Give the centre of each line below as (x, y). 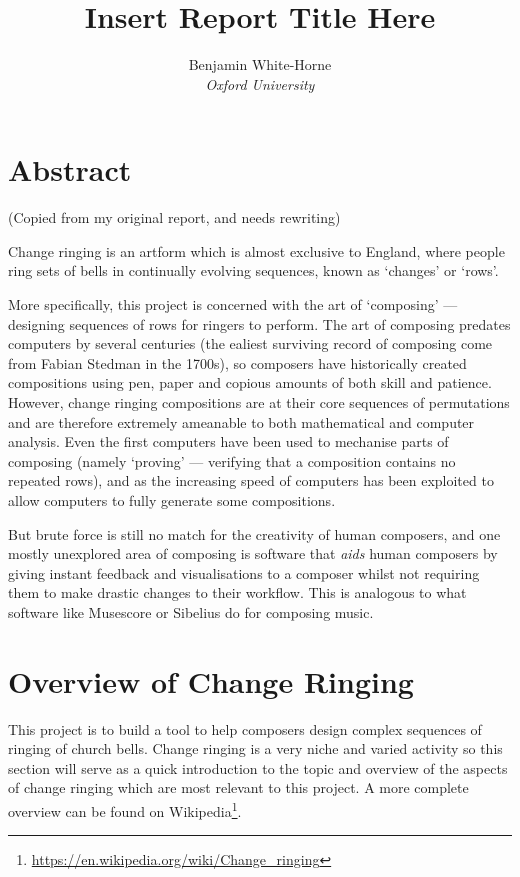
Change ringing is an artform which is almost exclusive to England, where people (256, 250)
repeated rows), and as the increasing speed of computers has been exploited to (251, 480)
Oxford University (260, 83)
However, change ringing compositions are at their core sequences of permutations (259, 402)
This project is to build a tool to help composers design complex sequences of (245, 728)
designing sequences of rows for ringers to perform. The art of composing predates (259, 323)
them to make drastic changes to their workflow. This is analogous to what (237, 592)
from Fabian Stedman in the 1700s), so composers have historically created (237, 362)
